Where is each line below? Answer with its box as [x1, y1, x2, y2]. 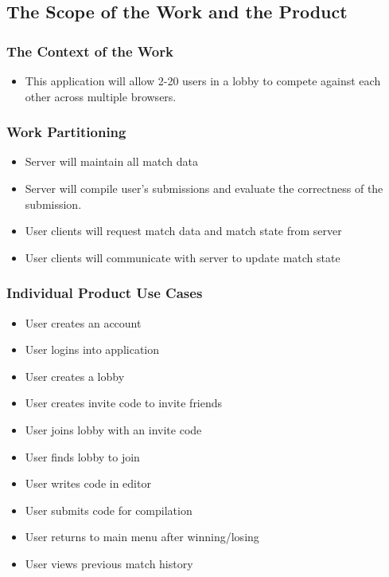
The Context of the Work [6, 41, 173, 61]
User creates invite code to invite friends [25, 394, 223, 411]
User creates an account [25, 314, 142, 331]
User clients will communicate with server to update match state [25, 249, 340, 265]
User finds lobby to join [25, 448, 140, 465]
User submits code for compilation [25, 501, 193, 518]
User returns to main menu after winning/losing [25, 528, 259, 545]
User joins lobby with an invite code [25, 421, 202, 438]
